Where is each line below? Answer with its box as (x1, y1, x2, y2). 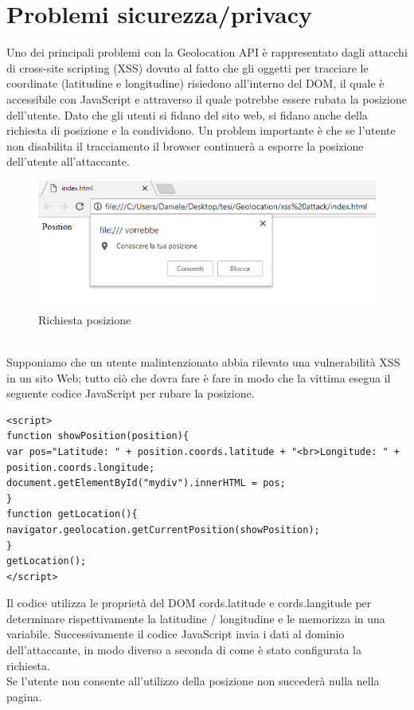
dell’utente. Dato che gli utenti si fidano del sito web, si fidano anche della (6, 106, 368, 123)
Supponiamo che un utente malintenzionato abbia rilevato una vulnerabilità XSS (6, 353, 400, 370)
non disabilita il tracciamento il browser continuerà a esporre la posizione (6, 137, 364, 154)
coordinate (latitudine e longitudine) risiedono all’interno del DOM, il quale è (6, 75, 385, 92)
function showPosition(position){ (6, 430, 189, 442)
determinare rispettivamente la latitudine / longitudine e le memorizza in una (6, 610, 385, 626)
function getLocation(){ (6, 508, 138, 520)
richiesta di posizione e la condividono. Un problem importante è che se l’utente (6, 122, 396, 139)
